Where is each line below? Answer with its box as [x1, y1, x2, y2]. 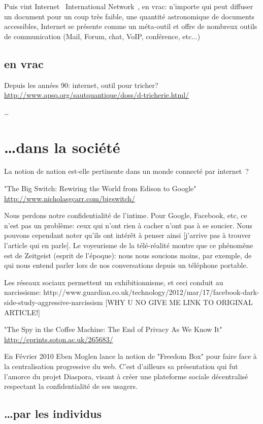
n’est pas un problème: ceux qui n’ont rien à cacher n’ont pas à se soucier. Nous [4, 220, 253, 230]
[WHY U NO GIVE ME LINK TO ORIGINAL [105, 297, 253, 308]
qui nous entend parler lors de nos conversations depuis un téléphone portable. [4, 260, 248, 270]
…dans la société [4, 136, 120, 157]
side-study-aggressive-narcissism [4, 297, 103, 308]
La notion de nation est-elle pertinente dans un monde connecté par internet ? [4, 166, 249, 176]
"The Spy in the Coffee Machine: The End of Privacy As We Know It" [4, 324, 222, 335]
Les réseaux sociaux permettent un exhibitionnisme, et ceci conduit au [4, 277, 223, 287]
